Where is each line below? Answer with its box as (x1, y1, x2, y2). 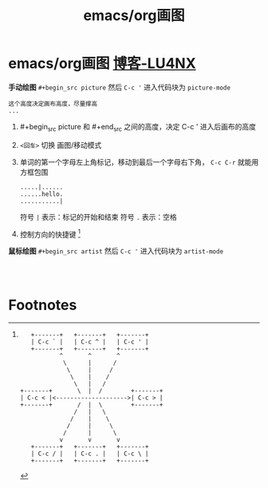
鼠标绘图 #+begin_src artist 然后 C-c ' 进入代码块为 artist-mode (8, 246, 224, 256)
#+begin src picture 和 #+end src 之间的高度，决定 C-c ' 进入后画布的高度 (19, 121, 257, 133)
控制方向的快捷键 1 (19, 228, 81, 239)
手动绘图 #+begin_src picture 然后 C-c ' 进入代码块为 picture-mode (8, 82, 231, 92)
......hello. (19, 190, 64, 198)
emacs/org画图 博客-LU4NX (8, 54, 197, 73)
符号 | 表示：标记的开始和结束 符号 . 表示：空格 (19, 212, 177, 221)
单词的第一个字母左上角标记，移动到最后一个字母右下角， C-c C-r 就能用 (19, 157, 259, 167)
